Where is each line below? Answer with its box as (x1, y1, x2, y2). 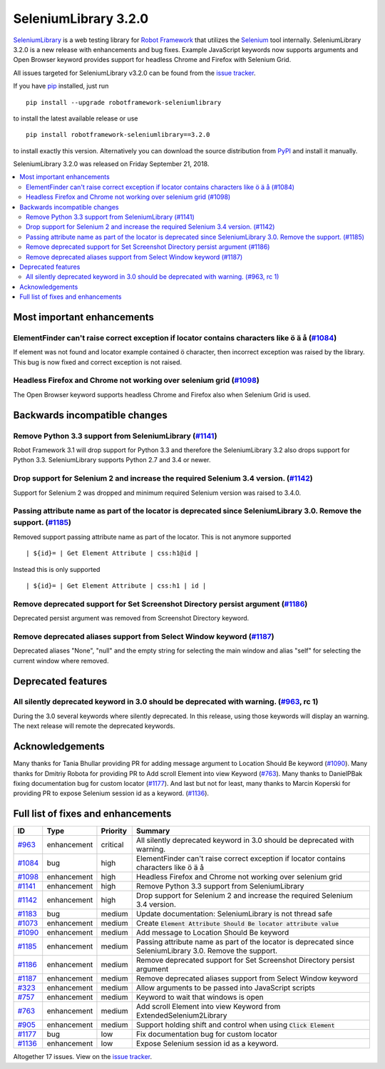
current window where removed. (13, 656, 109, 665)
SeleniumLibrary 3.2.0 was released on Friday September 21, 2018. (13, 160, 210, 168)
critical (101, 840, 124, 850)
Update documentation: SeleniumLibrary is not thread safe (135, 909, 333, 919)
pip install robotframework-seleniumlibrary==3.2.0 (26, 131, 210, 139)
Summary (135, 826, 170, 836)
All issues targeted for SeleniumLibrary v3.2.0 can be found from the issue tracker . (13, 68, 256, 77)
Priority (101, 826, 128, 836)
